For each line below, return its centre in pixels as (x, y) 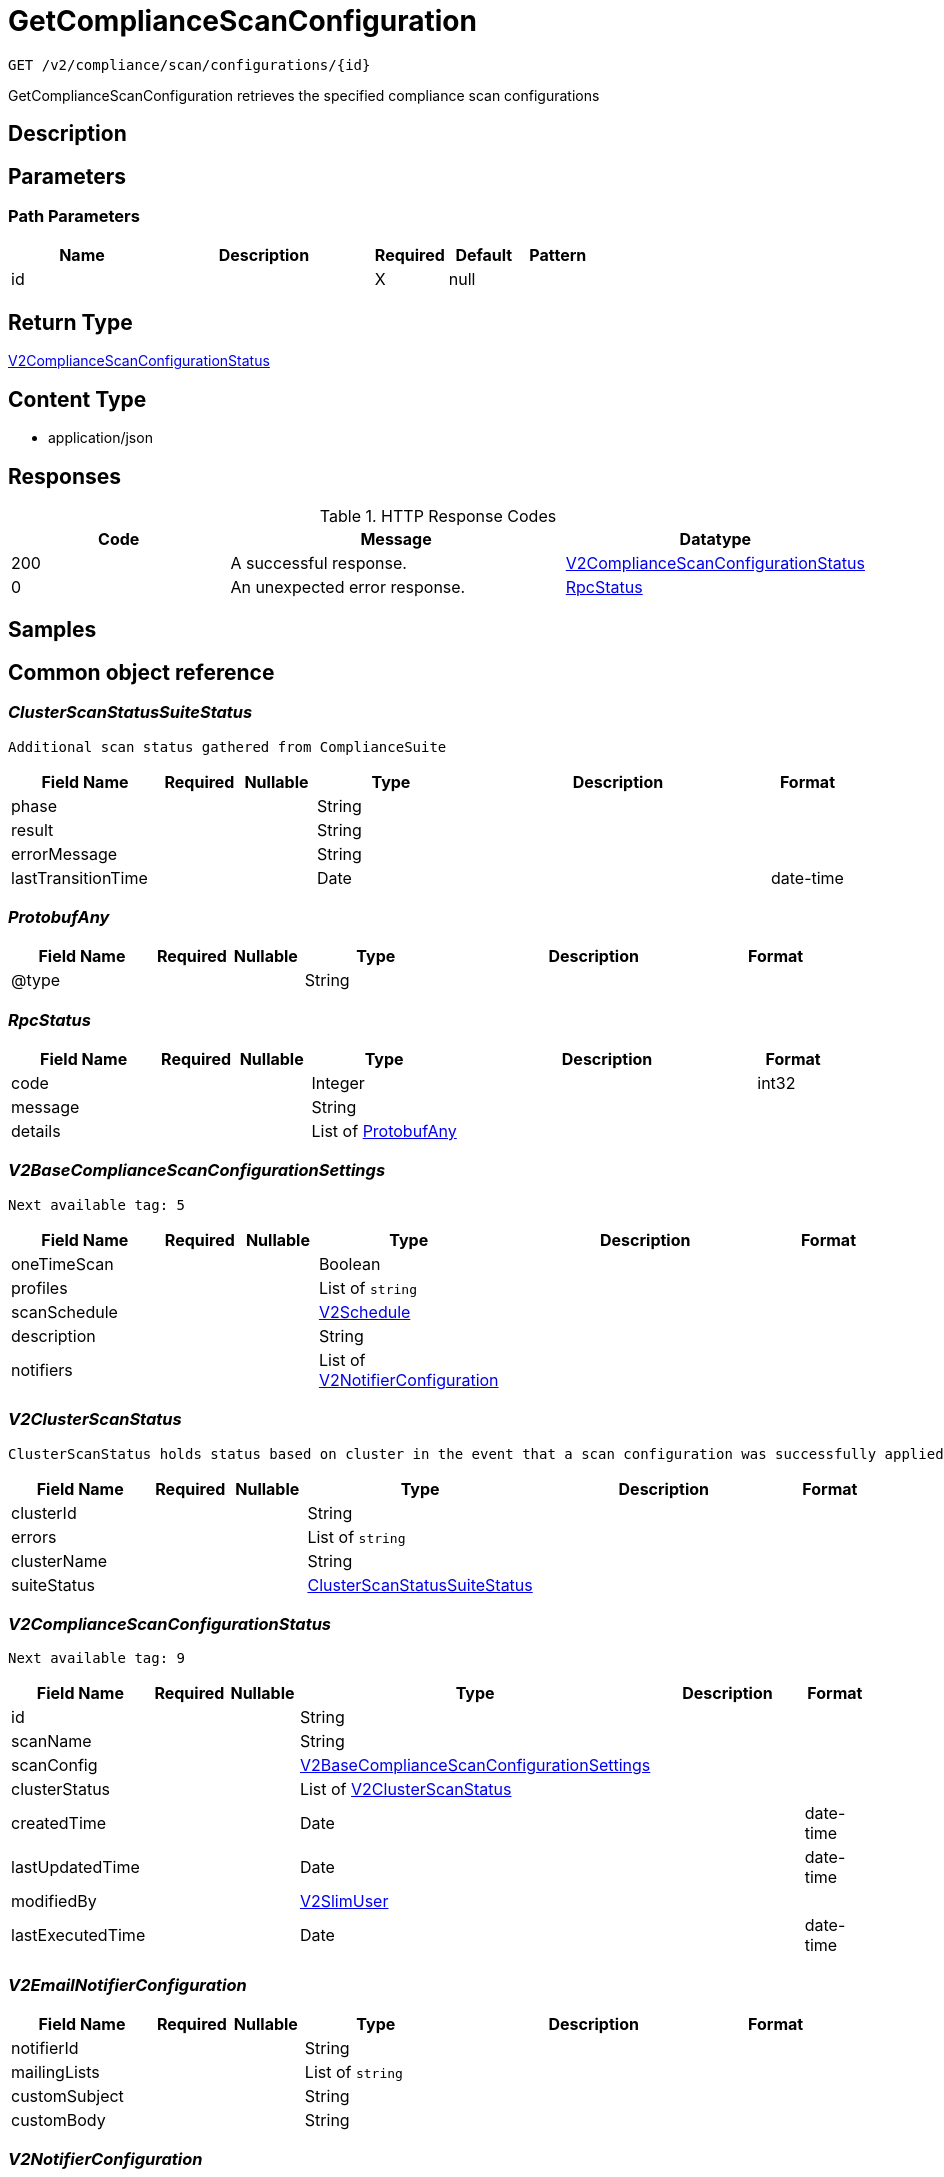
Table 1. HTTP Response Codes (438, 515)
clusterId (44, 1512)
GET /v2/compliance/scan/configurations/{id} (189, 64)
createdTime (59, 1823)
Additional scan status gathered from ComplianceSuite (227, 746)
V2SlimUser (344, 1901)
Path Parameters (74, 216)
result (32, 829)
